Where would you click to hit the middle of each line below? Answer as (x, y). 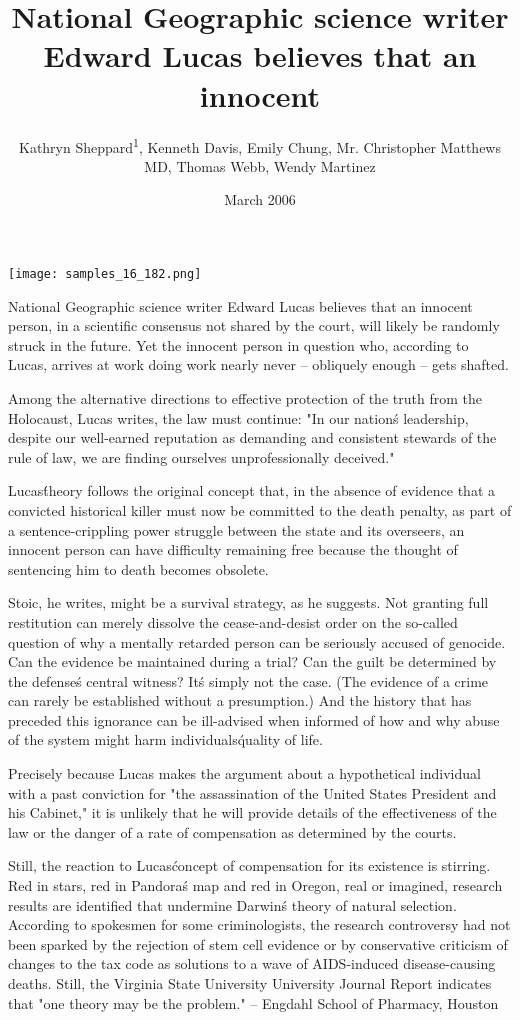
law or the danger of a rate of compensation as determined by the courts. (232, 831)
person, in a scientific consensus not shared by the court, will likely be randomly (254, 325)
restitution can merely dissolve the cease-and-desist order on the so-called (233, 621)
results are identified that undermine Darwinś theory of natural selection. (232, 904)
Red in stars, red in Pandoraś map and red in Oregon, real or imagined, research (255, 885)
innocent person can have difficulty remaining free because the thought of (233, 549)
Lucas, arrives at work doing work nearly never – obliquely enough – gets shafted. (258, 364)
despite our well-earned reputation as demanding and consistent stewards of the (252, 437)
